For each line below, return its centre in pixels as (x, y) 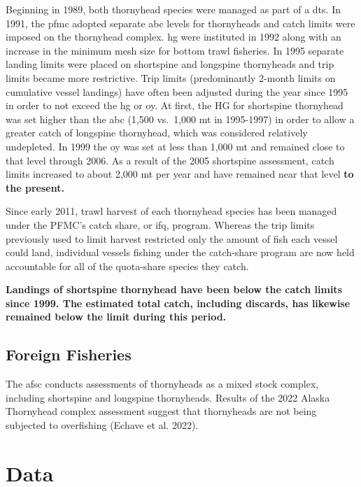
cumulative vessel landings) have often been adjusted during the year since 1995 (177, 91)
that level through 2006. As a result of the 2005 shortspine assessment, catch (170, 160)
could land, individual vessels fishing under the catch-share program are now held (180, 252)
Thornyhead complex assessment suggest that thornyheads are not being (161, 411)
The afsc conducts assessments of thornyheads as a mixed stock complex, (162, 384)
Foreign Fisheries (69, 354)
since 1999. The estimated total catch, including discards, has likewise (178, 303)
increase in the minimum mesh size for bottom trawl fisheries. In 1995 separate (175, 50)
